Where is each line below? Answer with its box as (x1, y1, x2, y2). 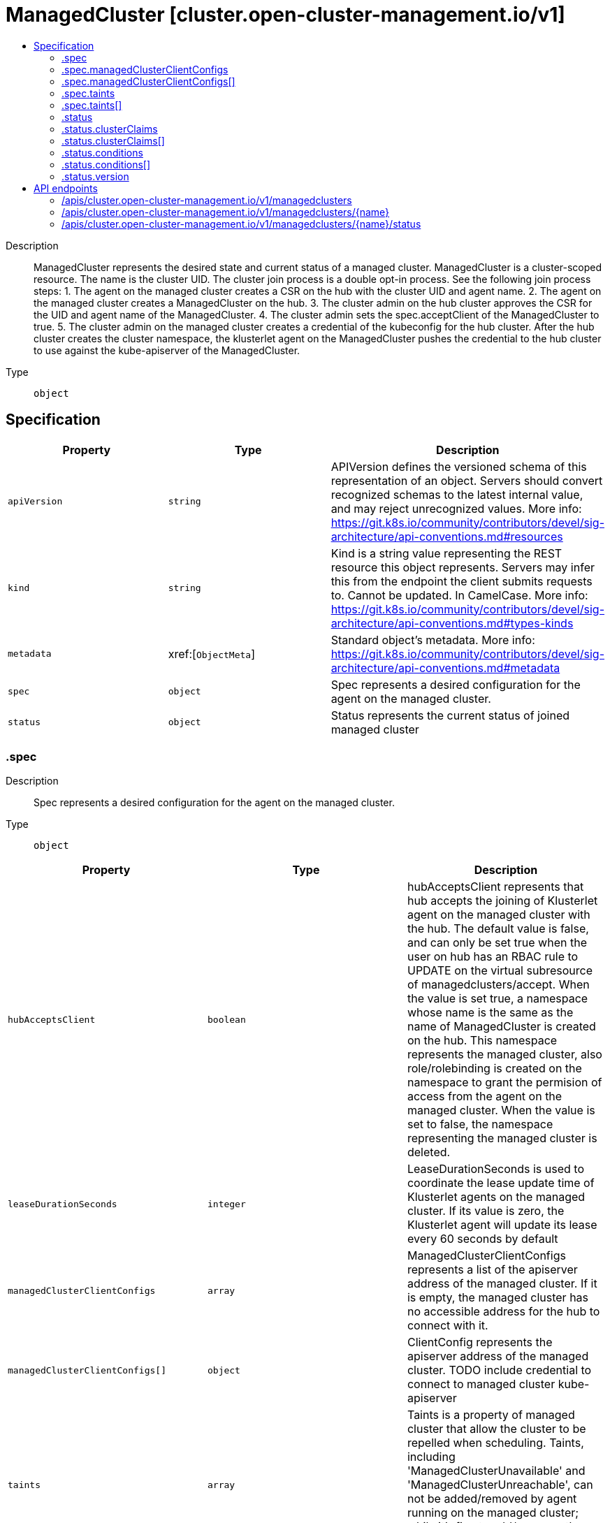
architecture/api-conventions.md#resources (331, 529, 563, 544)
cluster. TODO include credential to (407, 1363, 592, 1378)
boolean (207, 1014, 246, 1025)
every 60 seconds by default (407, 1232, 558, 1246)
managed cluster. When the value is (407, 1103, 595, 1118)
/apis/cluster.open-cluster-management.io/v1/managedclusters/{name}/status (61, 217, 421, 230)
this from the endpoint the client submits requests (331, 574, 593, 588)
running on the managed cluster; (407, 1506, 579, 1520)
